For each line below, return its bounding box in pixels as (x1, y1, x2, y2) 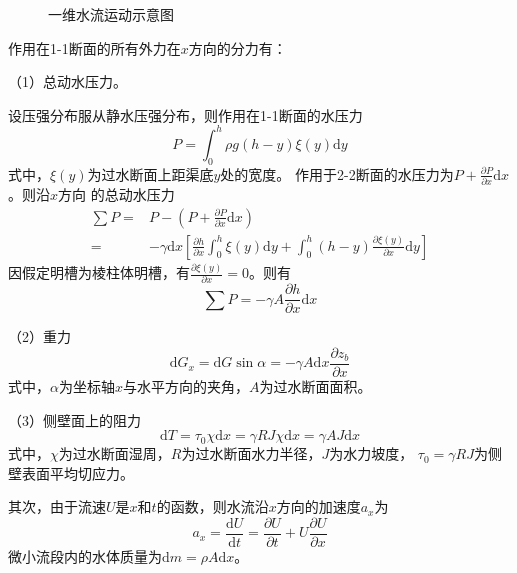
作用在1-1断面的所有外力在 (8, 37, 181, 58)
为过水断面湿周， (58, 443, 171, 464)
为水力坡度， (329, 443, 414, 464)
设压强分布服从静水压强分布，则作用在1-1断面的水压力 (8, 104, 363, 125)
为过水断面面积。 (259, 376, 372, 397)
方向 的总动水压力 (58, 183, 175, 204)
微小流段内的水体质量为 (8, 546, 162, 567)
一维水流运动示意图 (48, 4, 174, 24)
